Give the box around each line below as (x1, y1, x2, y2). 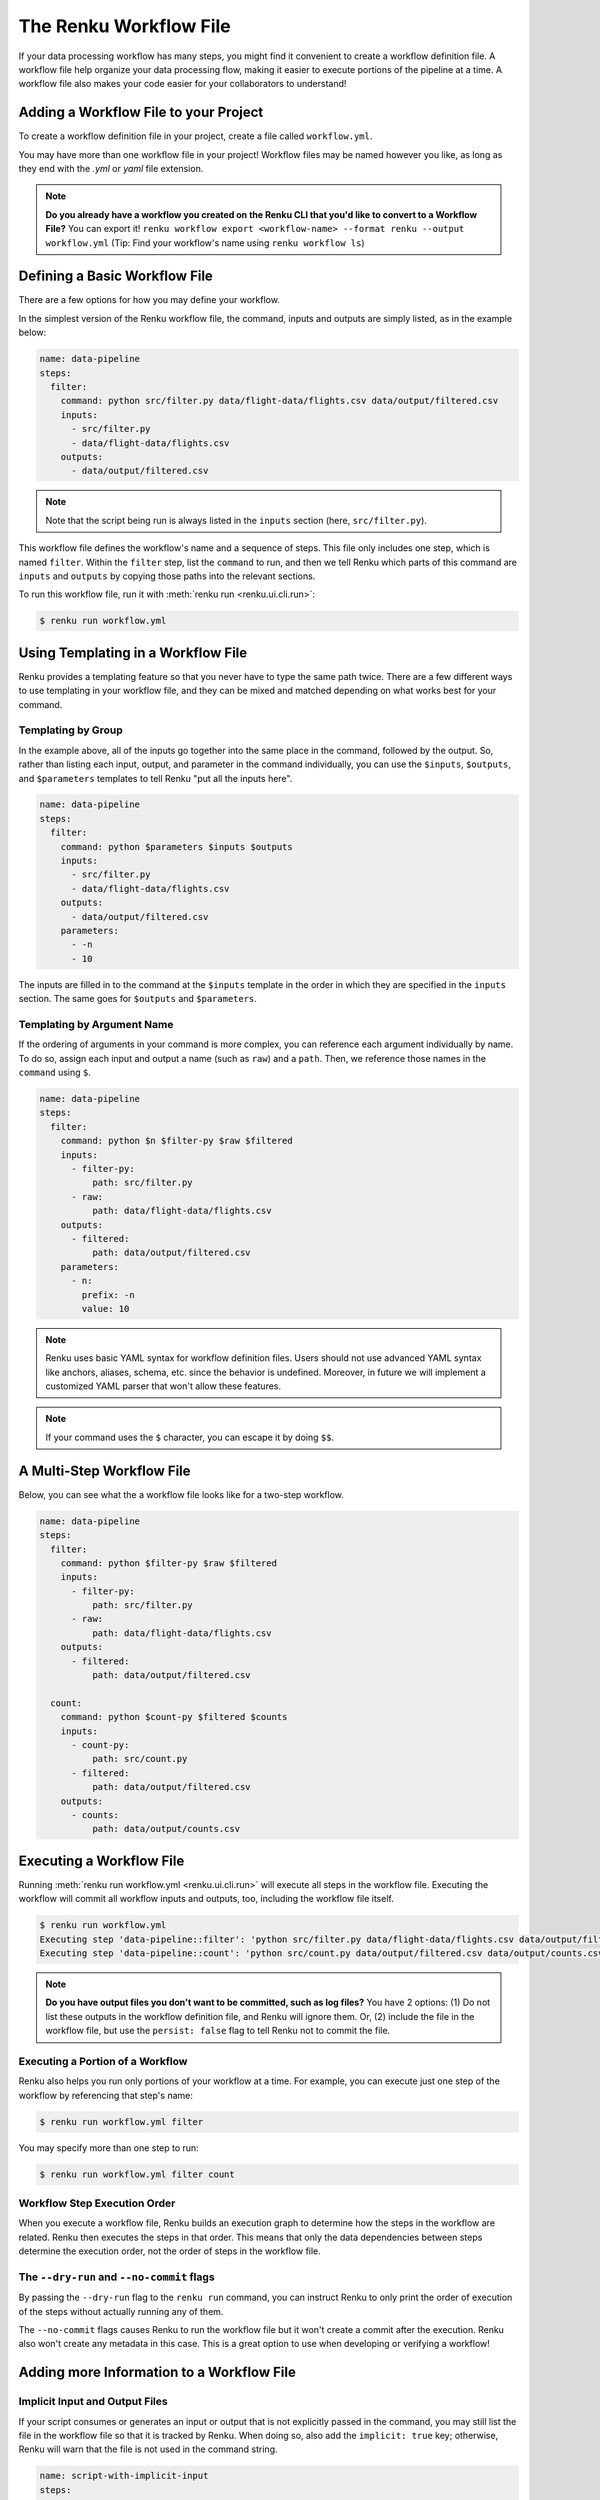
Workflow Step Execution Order (18, 2196, 176, 2210)
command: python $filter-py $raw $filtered (60, 1557, 277, 1569)
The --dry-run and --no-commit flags (18, 2270, 215, 2284)
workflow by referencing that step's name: (18, 2089, 194, 2101)
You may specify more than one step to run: (18, 2141, 199, 2154)
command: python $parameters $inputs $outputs (60, 841, 294, 852)
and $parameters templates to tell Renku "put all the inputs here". (18, 772, 293, 784)
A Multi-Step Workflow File (18, 1462, 191, 1479)
